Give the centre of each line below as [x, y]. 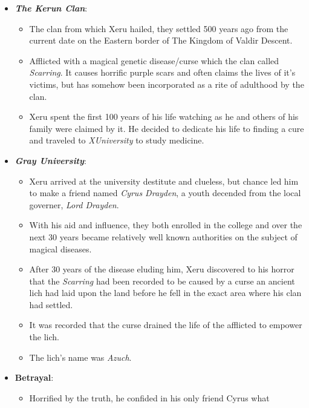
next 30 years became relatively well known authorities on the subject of [163, 236]
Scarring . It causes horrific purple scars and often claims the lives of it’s [162, 72]
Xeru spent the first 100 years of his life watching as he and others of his [164, 117]
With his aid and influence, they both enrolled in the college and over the [166, 225]
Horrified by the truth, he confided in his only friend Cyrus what [149, 397]
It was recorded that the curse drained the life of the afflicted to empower [166, 325]
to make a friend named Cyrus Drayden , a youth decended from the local [165, 193]
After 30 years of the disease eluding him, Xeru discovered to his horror [162, 269]
